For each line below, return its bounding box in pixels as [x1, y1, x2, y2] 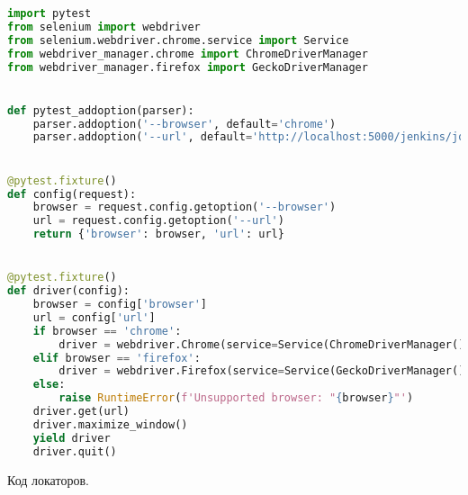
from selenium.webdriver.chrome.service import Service [7, 33, 349, 47]
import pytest [7, 7, 92, 20]
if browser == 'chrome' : [32, 324, 182, 337]
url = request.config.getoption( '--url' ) [32, 214, 284, 228]
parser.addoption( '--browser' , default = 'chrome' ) [32, 117, 337, 130]
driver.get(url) [32, 405, 130, 418]
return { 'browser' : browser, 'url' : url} [32, 228, 284, 241]
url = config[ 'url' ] [32, 310, 156, 324]
